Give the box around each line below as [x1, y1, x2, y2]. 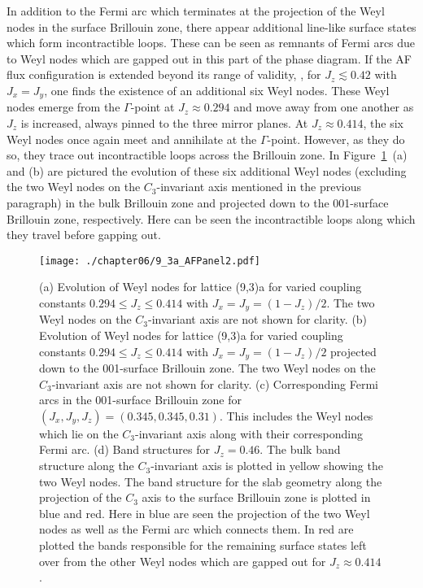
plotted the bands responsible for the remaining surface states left [39, 537, 367, 554]
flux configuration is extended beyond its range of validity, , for [7, 66, 321, 83]
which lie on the [39, 425, 119, 442]
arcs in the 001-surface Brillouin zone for [39, 391, 242, 408]
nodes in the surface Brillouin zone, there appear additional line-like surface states [7, 18, 416, 35]
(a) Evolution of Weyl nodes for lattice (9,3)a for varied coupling [39, 278, 362, 295]
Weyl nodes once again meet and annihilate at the [7, 130, 257, 147]
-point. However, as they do [267, 130, 405, 147]
